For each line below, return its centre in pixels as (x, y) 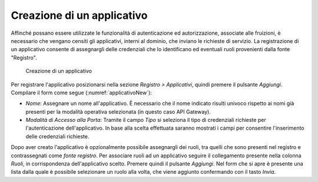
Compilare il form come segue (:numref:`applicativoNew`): (82, 92)
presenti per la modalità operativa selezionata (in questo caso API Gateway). (118, 111)
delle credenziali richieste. (57, 136)
